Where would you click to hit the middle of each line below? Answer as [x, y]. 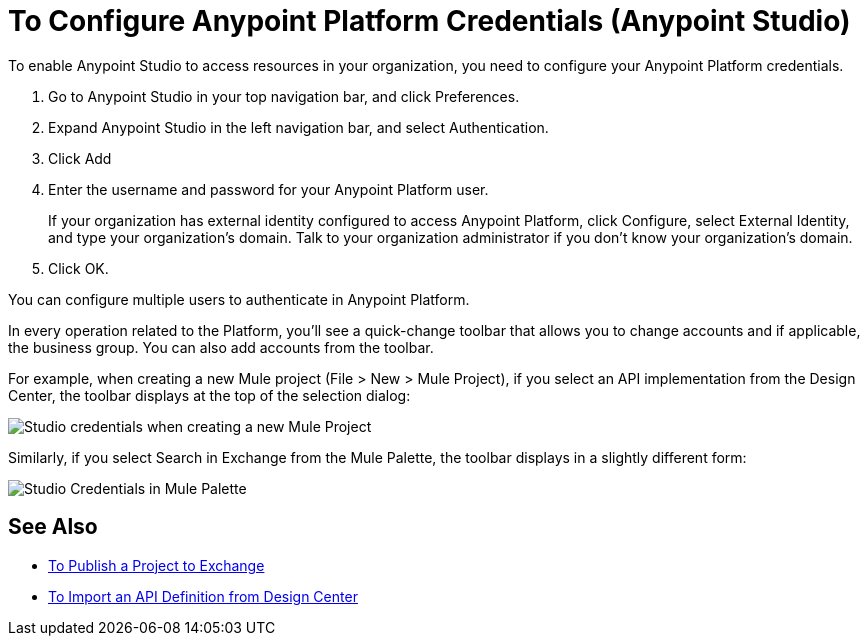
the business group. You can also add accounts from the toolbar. [221, 347]
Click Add [80, 158]
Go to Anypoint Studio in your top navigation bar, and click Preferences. [284, 96]
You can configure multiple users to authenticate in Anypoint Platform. [239, 299]
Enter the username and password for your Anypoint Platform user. [268, 189]
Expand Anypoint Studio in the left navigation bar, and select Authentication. [298, 127]
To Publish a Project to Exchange [156, 565]
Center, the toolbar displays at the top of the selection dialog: [209, 395]
